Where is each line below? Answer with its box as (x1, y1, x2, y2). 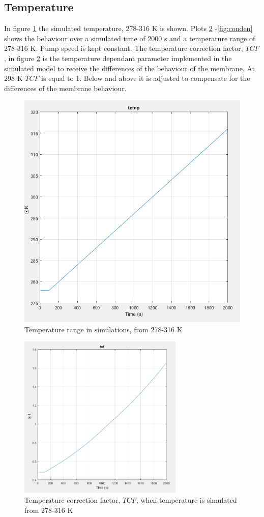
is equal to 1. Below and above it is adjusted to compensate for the (41, 73, 250, 83)
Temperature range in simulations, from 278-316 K (24, 324, 183, 334)
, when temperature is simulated (136, 495, 237, 505)
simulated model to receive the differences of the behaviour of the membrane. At (4, 63, 255, 73)
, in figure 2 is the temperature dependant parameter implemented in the (4, 52, 232, 63)
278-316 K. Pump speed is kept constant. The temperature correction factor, (4, 43, 243, 53)
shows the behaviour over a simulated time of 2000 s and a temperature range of (4, 33, 255, 43)
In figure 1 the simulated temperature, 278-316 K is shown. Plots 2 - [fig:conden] (4, 23, 253, 34)
